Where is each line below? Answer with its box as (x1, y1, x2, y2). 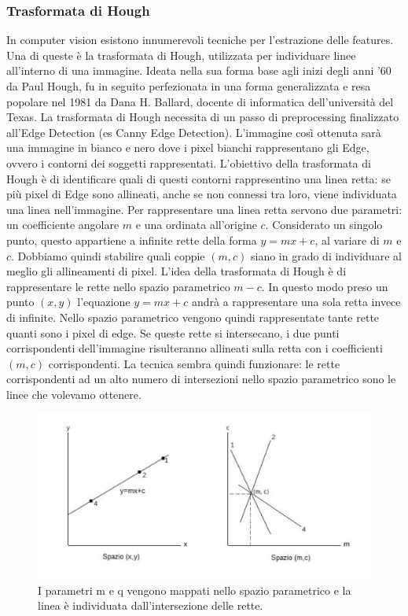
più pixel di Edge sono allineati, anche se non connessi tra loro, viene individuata (6, 186, 397, 202)
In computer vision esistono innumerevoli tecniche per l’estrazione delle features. (6, 31, 394, 48)
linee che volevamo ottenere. (6, 385, 142, 402)
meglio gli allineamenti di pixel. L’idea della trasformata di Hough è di (6, 263, 347, 279)
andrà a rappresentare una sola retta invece (191, 293, 401, 310)
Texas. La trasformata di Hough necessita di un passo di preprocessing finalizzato (6, 109, 399, 125)
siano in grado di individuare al (250, 247, 402, 264)
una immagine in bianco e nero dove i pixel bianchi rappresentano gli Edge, (6, 139, 369, 156)
